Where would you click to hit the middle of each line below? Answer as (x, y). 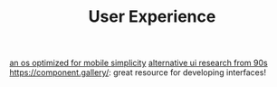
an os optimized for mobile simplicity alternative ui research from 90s (139, 63)
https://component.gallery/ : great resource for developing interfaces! (138, 72)
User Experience (152, 17)
